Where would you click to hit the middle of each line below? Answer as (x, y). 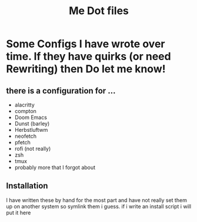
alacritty (25, 105)
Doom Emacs (31, 117)
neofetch (26, 136)
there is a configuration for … (61, 90)
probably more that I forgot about (55, 167)
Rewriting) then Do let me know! (86, 69)
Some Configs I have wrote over (86, 44)
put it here (19, 213)
